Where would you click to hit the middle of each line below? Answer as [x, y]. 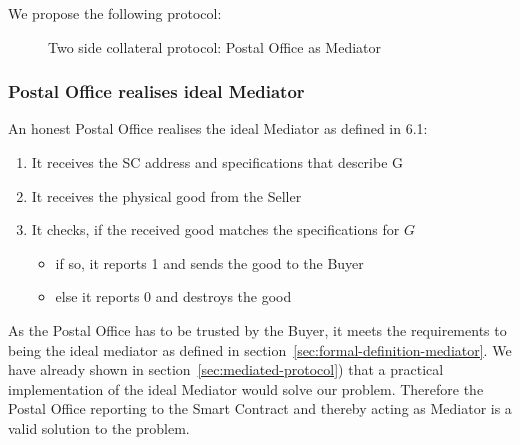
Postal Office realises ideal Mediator [156, 91]
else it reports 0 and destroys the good [173, 296]
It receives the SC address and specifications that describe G [217, 162]
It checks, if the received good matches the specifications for [215, 229]
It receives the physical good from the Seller [166, 195]
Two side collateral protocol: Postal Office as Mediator [215, 46]
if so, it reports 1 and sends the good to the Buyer [209, 262]
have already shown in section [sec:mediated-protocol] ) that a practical [226, 369]
